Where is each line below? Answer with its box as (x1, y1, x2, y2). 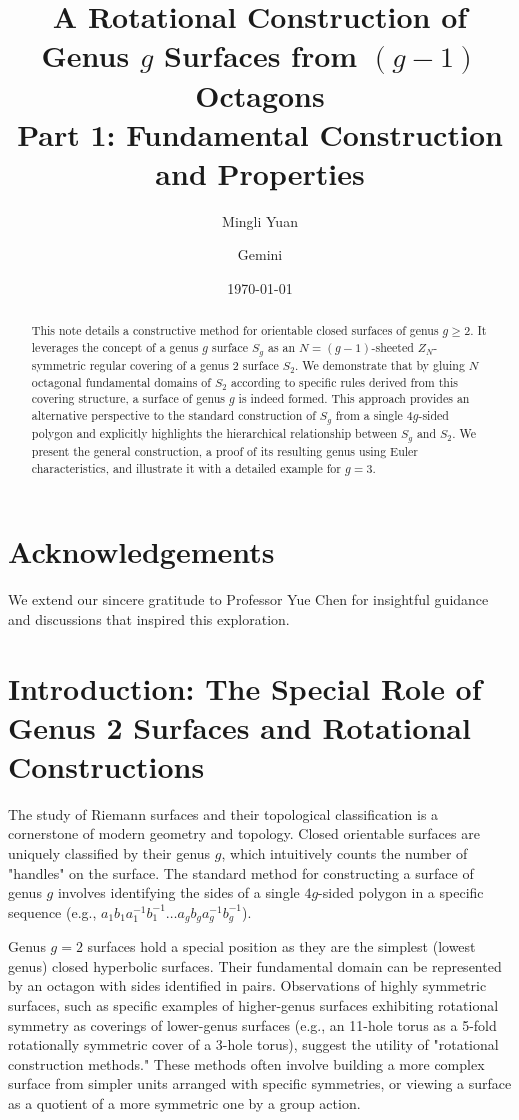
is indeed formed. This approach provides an (238, 390, 470, 407)
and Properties (155, 152, 365, 193)
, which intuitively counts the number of (221, 843, 468, 864)
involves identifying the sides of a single (57, 882, 300, 903)
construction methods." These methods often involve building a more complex (8, 1053, 485, 1074)
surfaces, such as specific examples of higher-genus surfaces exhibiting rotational (8, 995, 499, 1016)
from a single (335, 407, 403, 424)
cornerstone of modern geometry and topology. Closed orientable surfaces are (8, 823, 480, 844)
